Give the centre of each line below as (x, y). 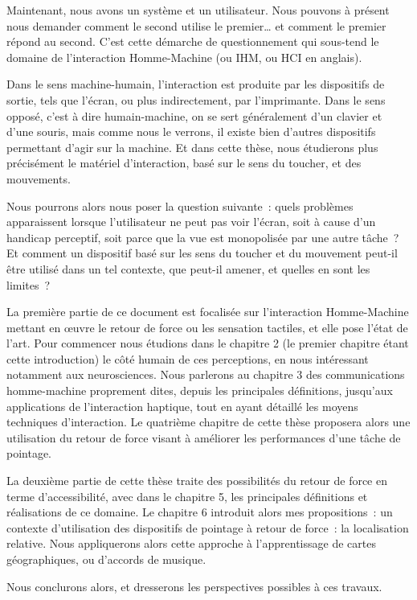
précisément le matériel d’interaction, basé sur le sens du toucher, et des (184, 163)
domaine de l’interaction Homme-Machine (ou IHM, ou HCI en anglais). (184, 57)
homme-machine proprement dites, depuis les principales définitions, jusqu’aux (200, 390)
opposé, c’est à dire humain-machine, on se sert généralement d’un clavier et (194, 115)
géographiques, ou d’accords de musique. (106, 559)
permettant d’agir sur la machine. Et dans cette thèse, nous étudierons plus (192, 147)
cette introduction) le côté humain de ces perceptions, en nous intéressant (188, 358)
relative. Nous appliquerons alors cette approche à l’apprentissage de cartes (191, 543)
